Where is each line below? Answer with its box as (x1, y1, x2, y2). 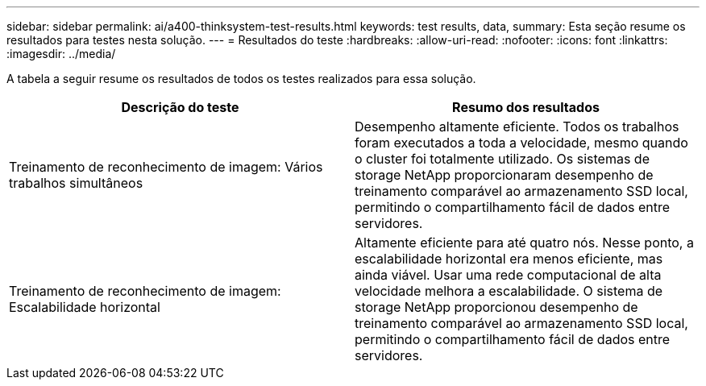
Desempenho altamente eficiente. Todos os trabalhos (355, 118, 679, 135)
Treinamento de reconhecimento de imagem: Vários (9, 159, 323, 175)
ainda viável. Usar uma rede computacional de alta (355, 267, 662, 283)
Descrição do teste (121, 99, 239, 115)
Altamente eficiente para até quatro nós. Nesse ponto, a (355, 235, 694, 251)
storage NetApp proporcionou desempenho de (355, 299, 638, 315)
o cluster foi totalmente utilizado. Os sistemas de (355, 151, 650, 167)
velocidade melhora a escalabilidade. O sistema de (355, 283, 663, 299)
